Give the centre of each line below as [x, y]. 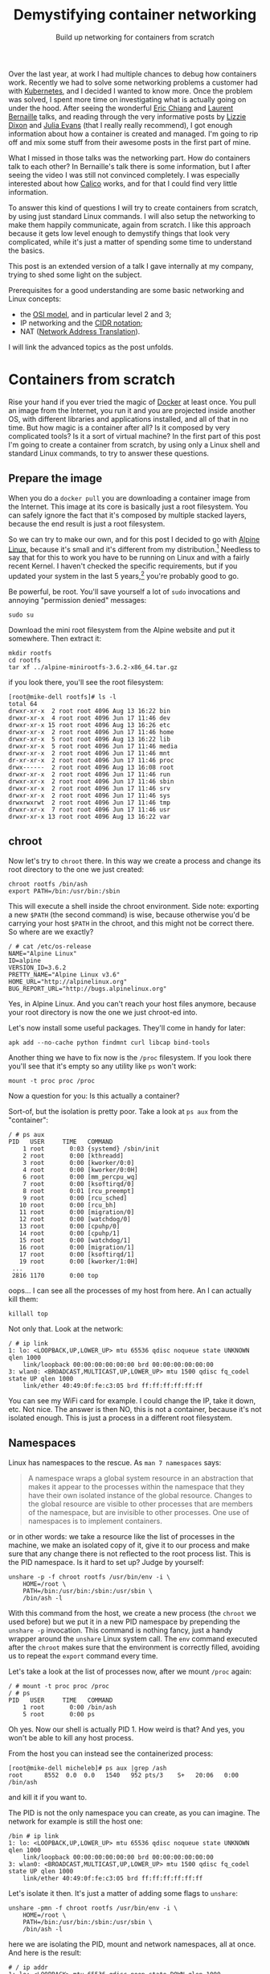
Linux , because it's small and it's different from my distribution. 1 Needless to [135, 548]
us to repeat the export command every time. [83, 1655]
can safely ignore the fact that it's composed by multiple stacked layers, [127, 515]
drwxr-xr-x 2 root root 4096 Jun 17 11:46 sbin [91, 782]
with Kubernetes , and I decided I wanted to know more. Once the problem [131, 91]
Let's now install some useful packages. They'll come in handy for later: [127, 1027]
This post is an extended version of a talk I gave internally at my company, [131, 266]
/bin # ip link [34, 1836]
